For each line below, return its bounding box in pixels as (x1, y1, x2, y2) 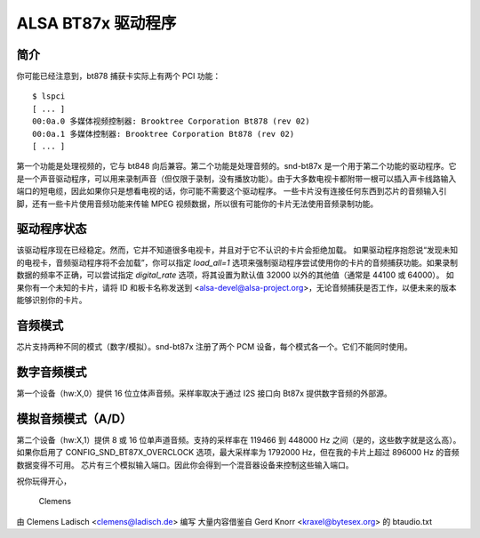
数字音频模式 (16, 365, 87, 380)
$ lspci (32, 92, 66, 101)
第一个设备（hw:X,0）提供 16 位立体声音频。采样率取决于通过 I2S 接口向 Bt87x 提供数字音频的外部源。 (16, 388, 393, 398)
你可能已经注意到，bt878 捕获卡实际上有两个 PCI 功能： (16, 71, 221, 82)
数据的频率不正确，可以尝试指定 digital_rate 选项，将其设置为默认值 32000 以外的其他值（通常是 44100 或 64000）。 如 (16, 269, 454, 280)
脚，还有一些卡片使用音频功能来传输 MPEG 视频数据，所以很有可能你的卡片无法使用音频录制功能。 (16, 198, 379, 209)
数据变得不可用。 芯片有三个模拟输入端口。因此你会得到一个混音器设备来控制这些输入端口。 (16, 459, 354, 470)
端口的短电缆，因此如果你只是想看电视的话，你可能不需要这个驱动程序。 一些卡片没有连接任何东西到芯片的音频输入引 (16, 186, 447, 197)
